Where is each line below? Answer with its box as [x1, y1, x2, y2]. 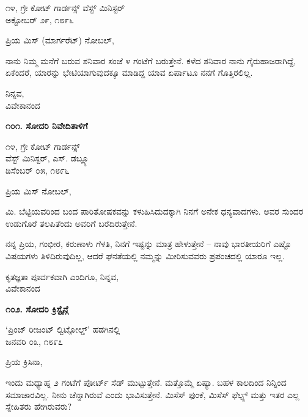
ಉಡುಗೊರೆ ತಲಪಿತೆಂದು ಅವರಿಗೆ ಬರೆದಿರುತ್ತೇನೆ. [5, 216, 137, 229]
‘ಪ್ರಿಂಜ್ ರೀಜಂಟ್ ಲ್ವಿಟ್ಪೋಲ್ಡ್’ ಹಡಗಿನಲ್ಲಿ [5, 323, 120, 336]
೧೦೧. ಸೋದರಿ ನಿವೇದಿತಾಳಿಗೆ [5, 119, 88, 132]
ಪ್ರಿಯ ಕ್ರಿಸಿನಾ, [5, 355, 43, 368]
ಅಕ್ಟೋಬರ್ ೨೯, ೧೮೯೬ [5, 13, 74, 26]
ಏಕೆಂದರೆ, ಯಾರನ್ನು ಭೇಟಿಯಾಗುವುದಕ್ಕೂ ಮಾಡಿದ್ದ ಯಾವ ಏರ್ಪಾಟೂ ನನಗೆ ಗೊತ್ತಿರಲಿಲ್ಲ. [5, 66, 253, 79]
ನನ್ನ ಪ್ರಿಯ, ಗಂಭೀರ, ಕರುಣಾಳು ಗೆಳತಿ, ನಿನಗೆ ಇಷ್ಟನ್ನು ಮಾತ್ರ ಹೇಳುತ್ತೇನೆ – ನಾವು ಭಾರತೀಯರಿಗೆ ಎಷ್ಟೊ [5, 237, 291, 250]
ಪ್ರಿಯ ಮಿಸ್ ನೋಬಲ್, [5, 184, 71, 197]
